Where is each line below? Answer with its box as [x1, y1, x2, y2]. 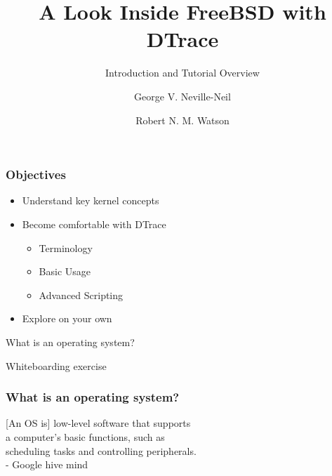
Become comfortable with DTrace [22, 216, 166, 231]
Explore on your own [22, 311, 112, 326]
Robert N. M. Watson [135, 112, 230, 127]
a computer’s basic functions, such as [6, 429, 165, 444]
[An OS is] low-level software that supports [6, 416, 191, 430]
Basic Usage [39, 264, 91, 279]
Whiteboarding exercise [6, 358, 107, 373]
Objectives [6, 166, 66, 183]
